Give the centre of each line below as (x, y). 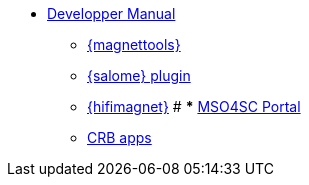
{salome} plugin (139, 75)
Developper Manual (111, 13)
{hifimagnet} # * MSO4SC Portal (194, 106)
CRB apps (119, 137)
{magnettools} (134, 44)
